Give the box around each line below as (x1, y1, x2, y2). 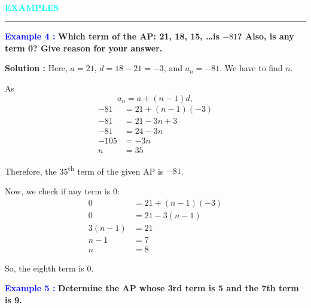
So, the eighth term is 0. (5, 261, 94, 274)
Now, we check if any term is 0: (5, 184, 120, 197)
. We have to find (219, 62, 283, 74)
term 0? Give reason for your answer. (5, 41, 163, 54)
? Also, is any (237, 30, 294, 42)
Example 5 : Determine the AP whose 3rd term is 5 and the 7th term (5, 282, 299, 294)
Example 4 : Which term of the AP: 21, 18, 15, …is (5, 30, 219, 42)
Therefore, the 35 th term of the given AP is (5, 163, 164, 177)
